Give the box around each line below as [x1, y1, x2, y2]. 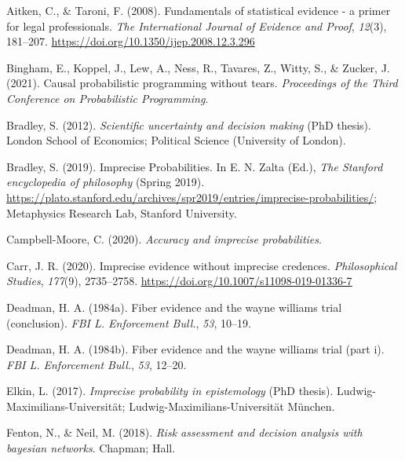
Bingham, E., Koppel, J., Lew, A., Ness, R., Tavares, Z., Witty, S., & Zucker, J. [6, 59, 390, 75]
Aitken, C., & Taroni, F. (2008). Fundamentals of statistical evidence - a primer [6, 2, 391, 18]
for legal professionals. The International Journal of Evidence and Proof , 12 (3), [6, 17, 387, 34]
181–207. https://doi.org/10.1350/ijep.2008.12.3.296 [6, 33, 255, 49]
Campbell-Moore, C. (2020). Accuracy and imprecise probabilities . [6, 231, 322, 247]
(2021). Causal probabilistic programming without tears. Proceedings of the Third [6, 75, 398, 91]
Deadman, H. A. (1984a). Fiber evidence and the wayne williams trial [6, 298, 342, 315]
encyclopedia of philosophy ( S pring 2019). [6, 174, 205, 190]
